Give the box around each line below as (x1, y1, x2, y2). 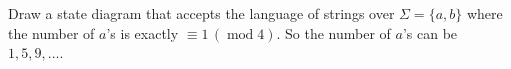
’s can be (402, 22, 458, 43)
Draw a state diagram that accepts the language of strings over (8, 3, 395, 23)
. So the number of (276, 22, 391, 43)
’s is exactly (106, 22, 179, 43)
